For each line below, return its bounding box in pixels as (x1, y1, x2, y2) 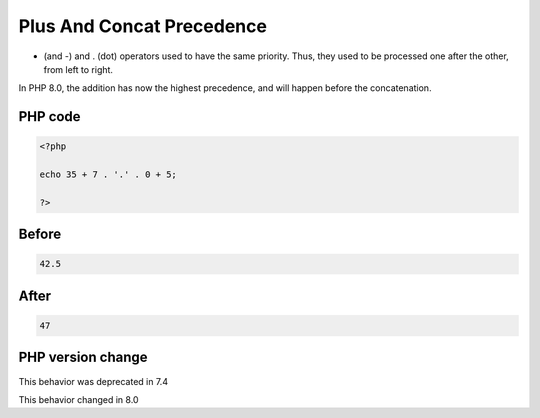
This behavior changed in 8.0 (18, 393, 139, 405)
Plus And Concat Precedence (18, 15, 267, 37)
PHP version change (18, 349, 149, 366)
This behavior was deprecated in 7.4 (18, 375, 169, 387)
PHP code (18, 108, 81, 125)
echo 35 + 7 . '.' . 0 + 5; (39, 169, 177, 180)
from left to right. (43, 63, 114, 75)
